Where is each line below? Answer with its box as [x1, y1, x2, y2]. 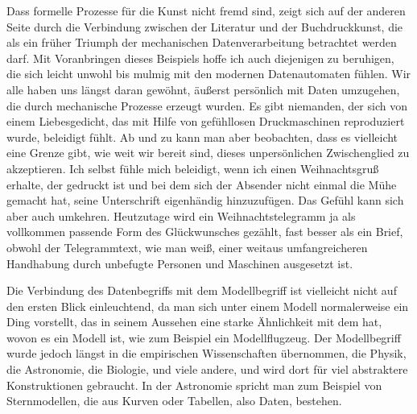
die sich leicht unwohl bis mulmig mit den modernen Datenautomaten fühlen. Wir [6, 65, 411, 82]
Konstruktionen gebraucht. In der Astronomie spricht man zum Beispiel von [6, 376, 382, 393]
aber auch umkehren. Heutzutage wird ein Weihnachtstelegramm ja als [6, 207, 356, 224]
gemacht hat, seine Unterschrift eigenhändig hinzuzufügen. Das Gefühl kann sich [6, 192, 404, 209]
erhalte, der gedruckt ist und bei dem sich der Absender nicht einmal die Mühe [6, 176, 397, 193]
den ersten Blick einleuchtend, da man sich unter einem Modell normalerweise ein [6, 297, 409, 314]
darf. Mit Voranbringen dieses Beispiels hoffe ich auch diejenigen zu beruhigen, [6, 49, 394, 66]
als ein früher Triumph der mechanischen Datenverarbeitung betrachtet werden [6, 34, 397, 51]
